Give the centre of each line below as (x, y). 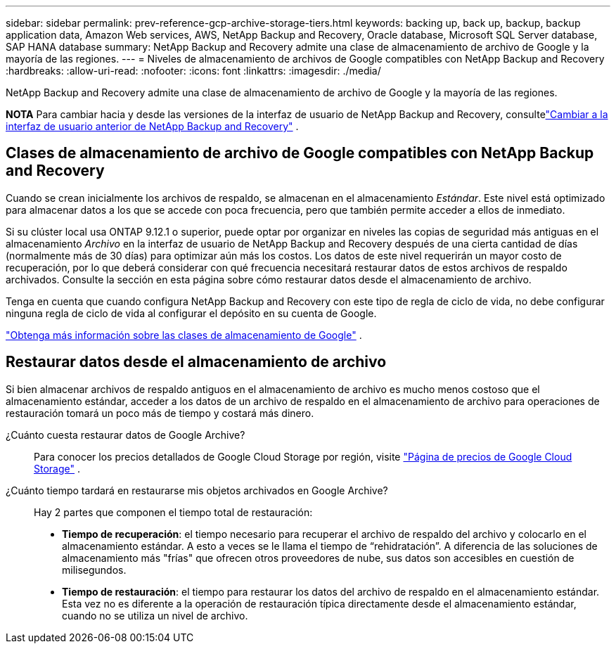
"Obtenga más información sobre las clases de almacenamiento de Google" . (184, 335)
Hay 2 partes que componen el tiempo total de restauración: (173, 512)
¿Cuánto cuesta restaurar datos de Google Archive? (126, 435)
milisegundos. (94, 570)
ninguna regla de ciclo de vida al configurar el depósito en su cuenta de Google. (191, 313)
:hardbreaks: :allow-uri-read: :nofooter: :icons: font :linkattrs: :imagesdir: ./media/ (193, 71)
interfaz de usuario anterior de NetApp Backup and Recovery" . (152, 126)
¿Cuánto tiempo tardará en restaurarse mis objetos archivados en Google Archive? (197, 490)
